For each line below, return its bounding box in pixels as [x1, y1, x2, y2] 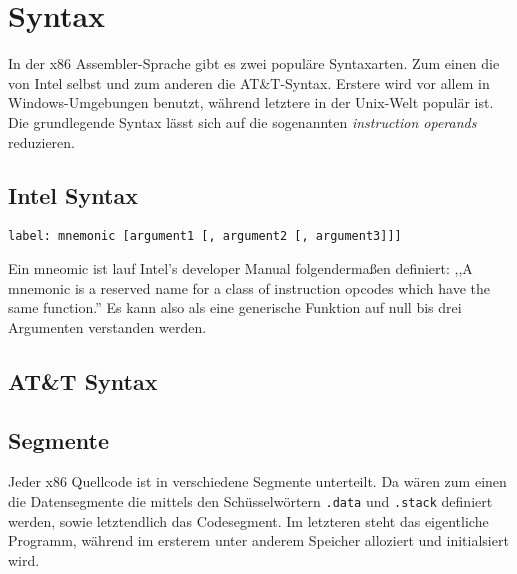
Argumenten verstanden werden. [8, 316, 207, 337]
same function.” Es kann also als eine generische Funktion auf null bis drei [8, 297, 462, 318]
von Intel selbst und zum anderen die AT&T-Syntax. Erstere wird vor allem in [8, 72, 490, 93]
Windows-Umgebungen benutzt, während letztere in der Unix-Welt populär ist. [8, 92, 494, 113]
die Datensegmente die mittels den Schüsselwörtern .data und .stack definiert [8, 490, 493, 511]
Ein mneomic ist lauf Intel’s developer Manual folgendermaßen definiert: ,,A [8, 257, 473, 278]
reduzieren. [8, 131, 75, 152]
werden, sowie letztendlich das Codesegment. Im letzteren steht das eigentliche [8, 510, 489, 531]
